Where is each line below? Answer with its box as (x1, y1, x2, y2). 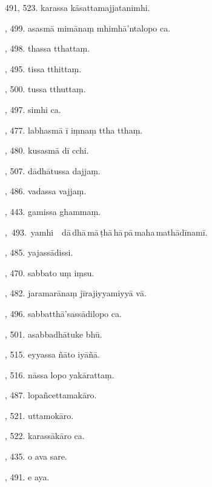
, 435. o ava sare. (5, 450, 67, 463)
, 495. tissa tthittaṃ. (5, 62, 82, 75)
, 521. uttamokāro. (5, 409, 74, 421)
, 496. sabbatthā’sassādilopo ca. (5, 307, 122, 319)
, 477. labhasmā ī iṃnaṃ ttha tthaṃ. (5, 123, 143, 136)
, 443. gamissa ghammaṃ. (5, 205, 101, 217)
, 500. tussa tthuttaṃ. (5, 83, 86, 95)
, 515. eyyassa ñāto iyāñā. (5, 348, 100, 361)
